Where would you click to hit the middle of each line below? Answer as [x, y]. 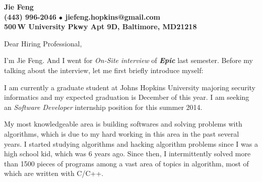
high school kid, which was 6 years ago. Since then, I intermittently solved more [127, 154]
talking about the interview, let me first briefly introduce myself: [104, 70]
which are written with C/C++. [54, 173]
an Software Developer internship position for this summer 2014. [103, 107]
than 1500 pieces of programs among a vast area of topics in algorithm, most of [126, 163]
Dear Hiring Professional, [43, 43]
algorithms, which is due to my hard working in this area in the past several [122, 133]
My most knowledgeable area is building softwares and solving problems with [123, 124]
